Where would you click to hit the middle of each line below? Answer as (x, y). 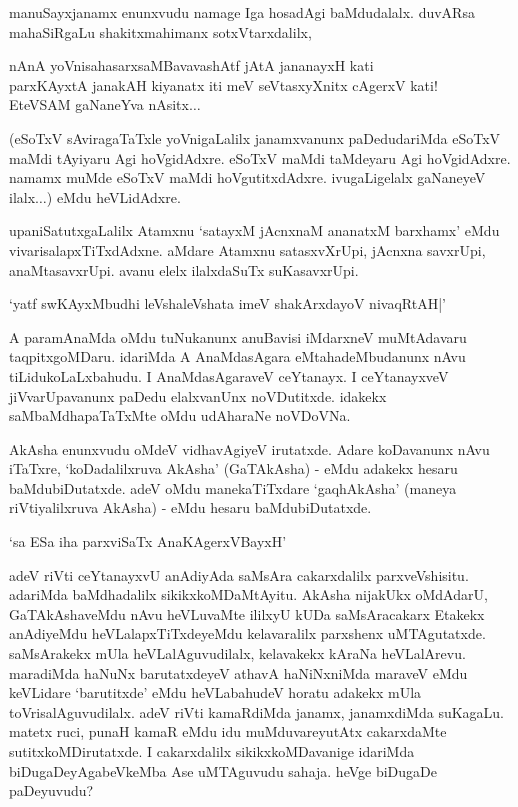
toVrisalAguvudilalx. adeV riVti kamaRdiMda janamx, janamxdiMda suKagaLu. (257, 711)
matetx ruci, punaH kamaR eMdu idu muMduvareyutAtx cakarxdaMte (228, 731)
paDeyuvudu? (51, 790)
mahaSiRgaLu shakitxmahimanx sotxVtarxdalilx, (160, 31)
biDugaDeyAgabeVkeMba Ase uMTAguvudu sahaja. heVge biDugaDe (223, 770)
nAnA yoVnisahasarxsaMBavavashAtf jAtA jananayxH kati (191, 65)
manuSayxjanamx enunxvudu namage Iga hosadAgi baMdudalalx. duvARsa (242, 12)
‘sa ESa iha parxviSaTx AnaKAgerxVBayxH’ (148, 541)
